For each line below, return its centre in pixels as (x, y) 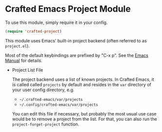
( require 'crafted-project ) (34, 31)
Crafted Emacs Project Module (68, 9)
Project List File (27, 70)
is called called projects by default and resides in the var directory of (82, 84)
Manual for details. (24, 60)
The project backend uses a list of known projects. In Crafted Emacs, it (83, 79)
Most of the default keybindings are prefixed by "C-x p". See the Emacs (77, 55)
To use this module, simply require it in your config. (56, 22)
